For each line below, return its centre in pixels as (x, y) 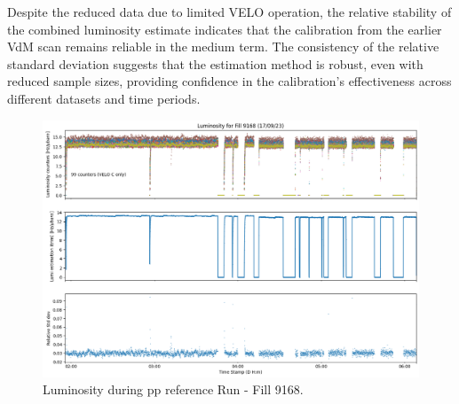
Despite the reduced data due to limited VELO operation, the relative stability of (229, 12)
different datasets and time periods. (104, 98)
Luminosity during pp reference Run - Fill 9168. (173, 389)
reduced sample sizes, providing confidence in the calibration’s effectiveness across (229, 81)
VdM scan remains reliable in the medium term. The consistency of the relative (223, 47)
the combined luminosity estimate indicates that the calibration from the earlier (225, 29)
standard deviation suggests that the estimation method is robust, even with (215, 63)
